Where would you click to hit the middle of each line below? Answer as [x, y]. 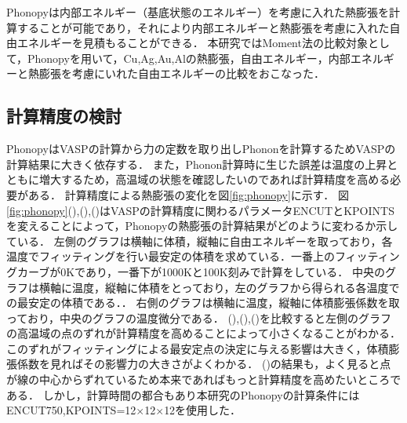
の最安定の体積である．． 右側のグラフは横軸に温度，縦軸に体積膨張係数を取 [203, 303]
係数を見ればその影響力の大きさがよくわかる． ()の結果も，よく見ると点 [204, 364]
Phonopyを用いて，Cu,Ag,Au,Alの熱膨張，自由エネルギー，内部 [189, 58]
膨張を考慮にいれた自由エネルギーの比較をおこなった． [182, 73]
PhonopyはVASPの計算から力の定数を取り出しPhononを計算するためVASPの [201, 149]
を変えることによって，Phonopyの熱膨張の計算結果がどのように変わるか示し [202, 226]
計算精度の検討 [64, 116]
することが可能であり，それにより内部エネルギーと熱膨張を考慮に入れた [203, 27]
